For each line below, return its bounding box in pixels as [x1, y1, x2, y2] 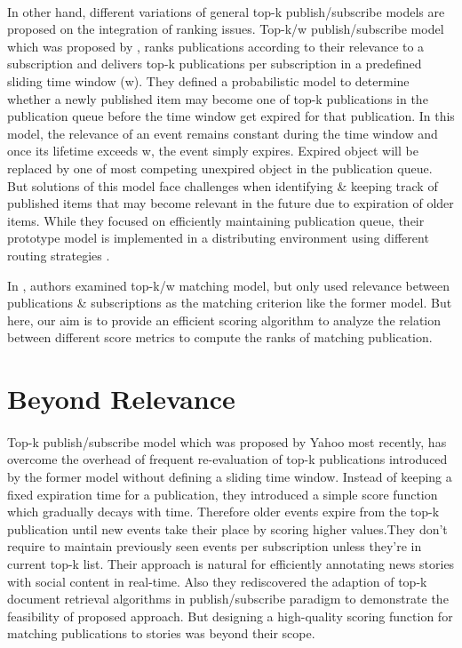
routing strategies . [7, 245, 110, 264]
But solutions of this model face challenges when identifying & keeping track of [7, 176, 438, 195]
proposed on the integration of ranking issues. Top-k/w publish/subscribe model [7, 20, 444, 38]
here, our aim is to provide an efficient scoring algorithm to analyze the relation [7, 310, 442, 329]
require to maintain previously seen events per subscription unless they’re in [7, 537, 422, 556]
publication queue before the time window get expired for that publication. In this [7, 107, 455, 125]
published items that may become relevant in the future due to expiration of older [7, 194, 454, 212]
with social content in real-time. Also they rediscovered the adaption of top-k [7, 572, 427, 590]
